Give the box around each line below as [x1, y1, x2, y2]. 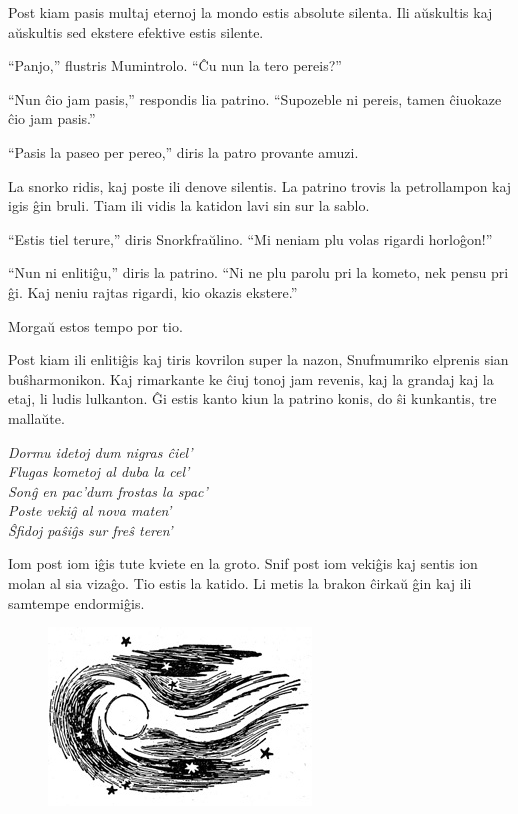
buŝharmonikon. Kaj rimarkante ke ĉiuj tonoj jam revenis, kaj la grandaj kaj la [8, 368, 494, 389]
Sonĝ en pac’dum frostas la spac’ [8, 480, 208, 501]
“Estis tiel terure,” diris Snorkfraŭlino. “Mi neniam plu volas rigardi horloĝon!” [8, 228, 493, 249]
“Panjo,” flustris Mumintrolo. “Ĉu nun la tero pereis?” [8, 55, 342, 76]
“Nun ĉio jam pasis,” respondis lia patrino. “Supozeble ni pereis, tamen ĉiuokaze [8, 88, 502, 109]
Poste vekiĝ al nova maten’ [8, 500, 172, 521]
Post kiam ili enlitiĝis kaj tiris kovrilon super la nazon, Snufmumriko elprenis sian [8, 349, 509, 370]
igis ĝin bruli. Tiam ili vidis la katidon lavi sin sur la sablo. [8, 195, 370, 216]
